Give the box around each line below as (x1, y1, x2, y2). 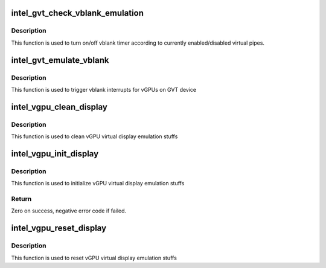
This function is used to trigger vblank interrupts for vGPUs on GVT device (11, 86, 197, 93)
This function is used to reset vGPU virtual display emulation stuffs (11, 254, 177, 261)
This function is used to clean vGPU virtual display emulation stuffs (11, 133, 178, 140)
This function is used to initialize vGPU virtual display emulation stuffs (11, 180, 185, 187)
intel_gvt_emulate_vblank (11, 55, 109, 65)
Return (11, 195, 32, 203)
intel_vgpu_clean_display (11, 101, 108, 112)
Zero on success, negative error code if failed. (11, 207, 127, 214)
